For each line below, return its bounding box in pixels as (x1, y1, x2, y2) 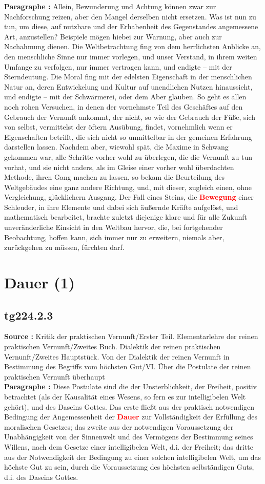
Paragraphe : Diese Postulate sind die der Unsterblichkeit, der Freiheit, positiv (4, 381, 257, 392)
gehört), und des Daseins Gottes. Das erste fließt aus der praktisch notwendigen (4, 401, 255, 412)
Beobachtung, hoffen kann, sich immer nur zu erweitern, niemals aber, (4, 232, 225, 242)
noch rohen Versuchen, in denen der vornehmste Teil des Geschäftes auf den (4, 101, 243, 112)
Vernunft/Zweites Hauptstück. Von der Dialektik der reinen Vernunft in (4, 351, 230, 362)
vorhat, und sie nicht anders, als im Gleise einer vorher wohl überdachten (4, 161, 234, 172)
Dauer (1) (4, 272, 75, 293)
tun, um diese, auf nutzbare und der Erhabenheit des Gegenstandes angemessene (4, 21, 258, 32)
